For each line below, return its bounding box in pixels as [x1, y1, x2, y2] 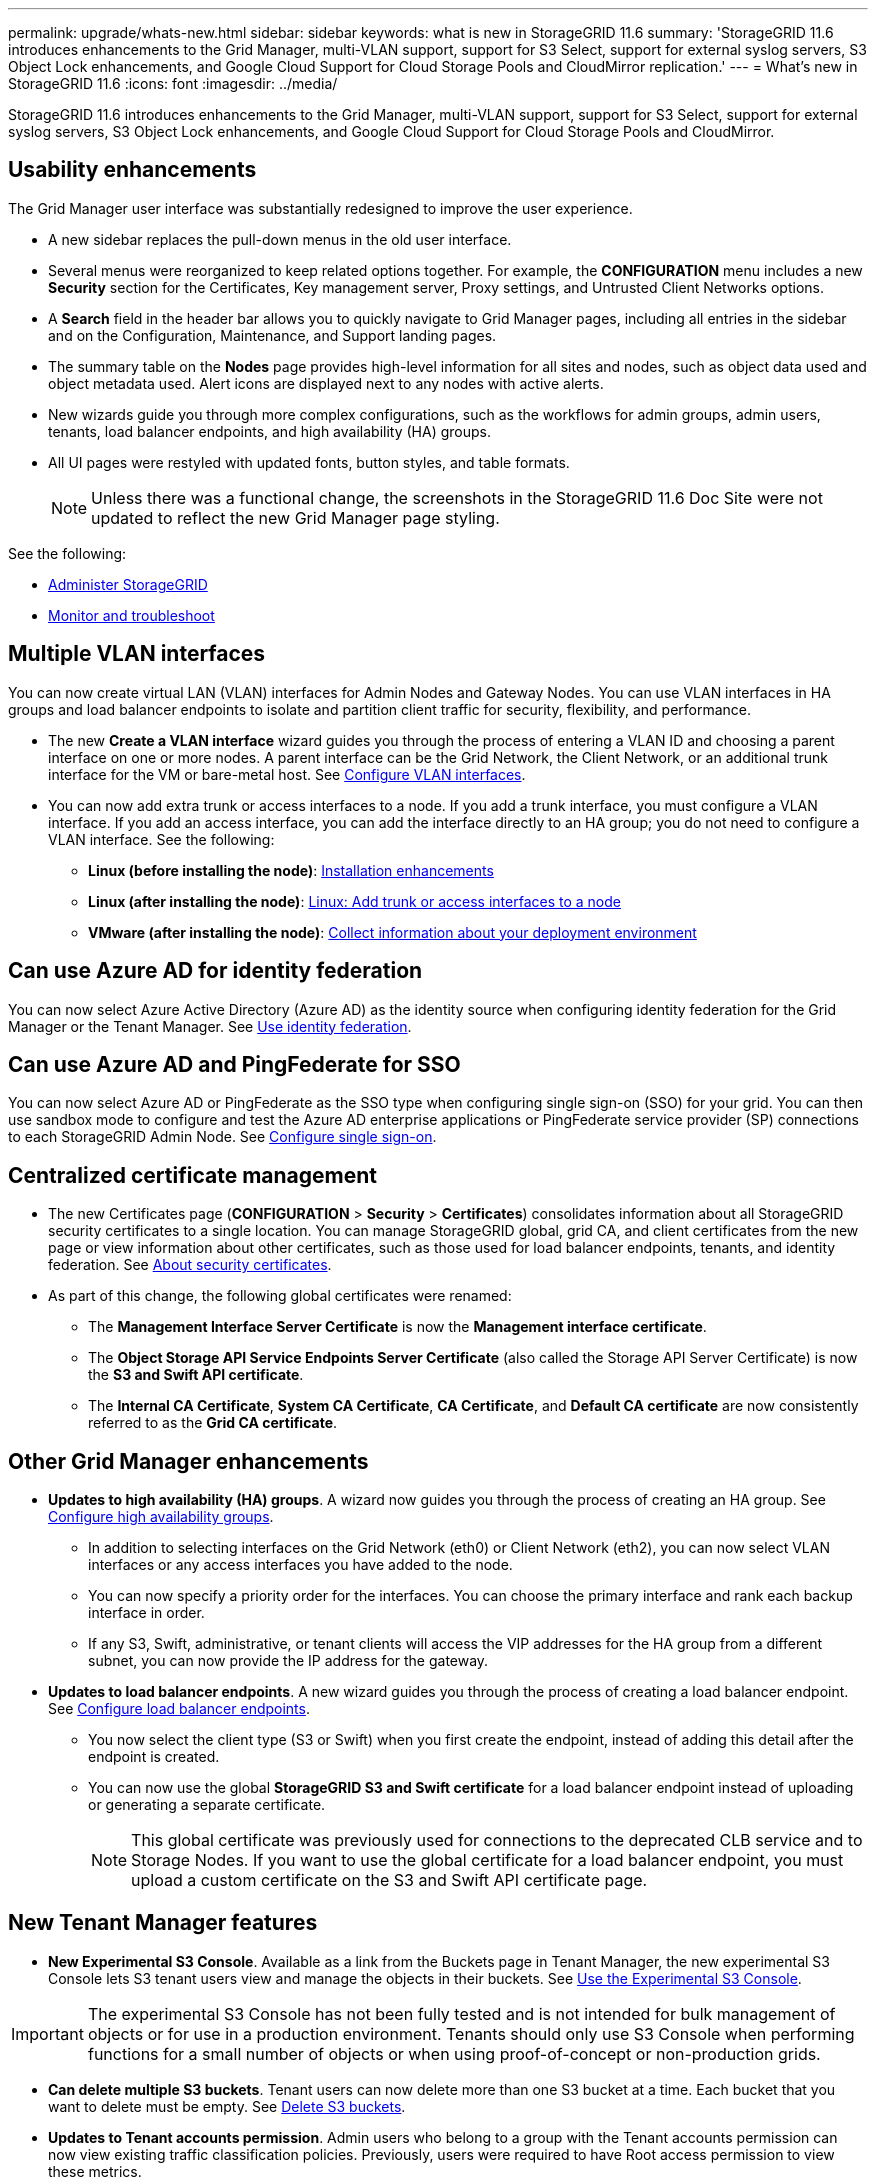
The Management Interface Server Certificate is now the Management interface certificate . [88, 1318, 707, 1336]
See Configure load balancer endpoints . [48, 1700, 310, 1718]
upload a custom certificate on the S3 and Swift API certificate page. [131, 1870, 648, 1891]
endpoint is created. [88, 1748, 220, 1766]
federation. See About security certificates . [48, 1256, 332, 1274]
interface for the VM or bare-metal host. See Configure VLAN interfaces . [48, 765, 526, 783]
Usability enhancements [8, 157, 257, 183]
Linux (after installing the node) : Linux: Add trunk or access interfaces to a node [88, 892, 621, 910]
